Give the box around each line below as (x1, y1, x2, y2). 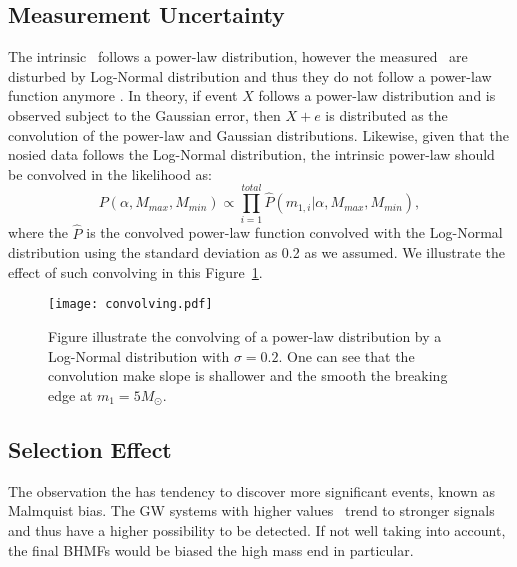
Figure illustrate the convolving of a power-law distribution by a (48, 326, 442, 347)
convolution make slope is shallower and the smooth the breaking (48, 365, 448, 386)
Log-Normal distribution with (48, 345, 230, 366)
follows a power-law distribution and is (258, 85, 496, 106)
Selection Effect (8, 433, 172, 464)
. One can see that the (278, 345, 415, 366)
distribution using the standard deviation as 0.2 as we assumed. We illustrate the (8, 242, 505, 263)
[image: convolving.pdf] (48, 297, 213, 312)
